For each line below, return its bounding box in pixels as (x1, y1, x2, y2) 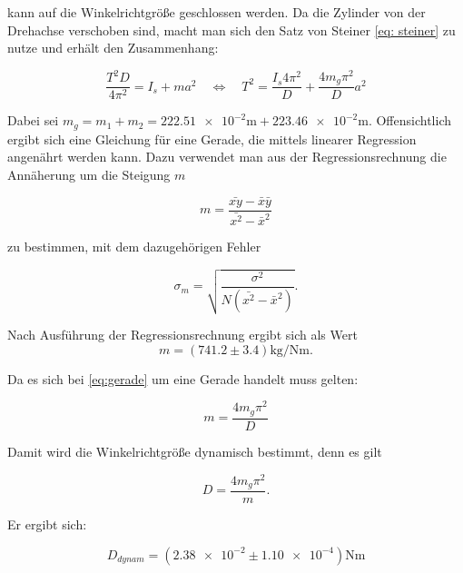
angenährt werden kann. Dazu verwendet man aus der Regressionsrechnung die (7, 147, 447, 166)
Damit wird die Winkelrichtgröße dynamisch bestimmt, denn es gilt (7, 441, 382, 460)
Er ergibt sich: (7, 515, 87, 534)
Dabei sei (7, 111, 59, 130)
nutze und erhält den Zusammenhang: (7, 38, 219, 57)
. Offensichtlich (368, 111, 451, 130)
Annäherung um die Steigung (7, 164, 171, 183)
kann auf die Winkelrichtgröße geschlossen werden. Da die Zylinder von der (7, 3, 426, 21)
